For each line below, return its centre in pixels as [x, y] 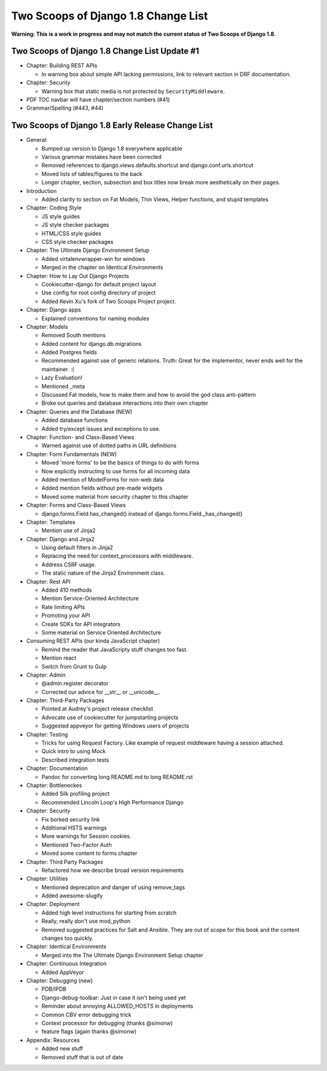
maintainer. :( [58, 369]
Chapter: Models [47, 326]
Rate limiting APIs [63, 607]
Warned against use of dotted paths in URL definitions [109, 445]
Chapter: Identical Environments [66, 947]
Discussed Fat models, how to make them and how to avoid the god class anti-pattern [149, 395]
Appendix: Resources [53, 1040]
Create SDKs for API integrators [81, 624]
